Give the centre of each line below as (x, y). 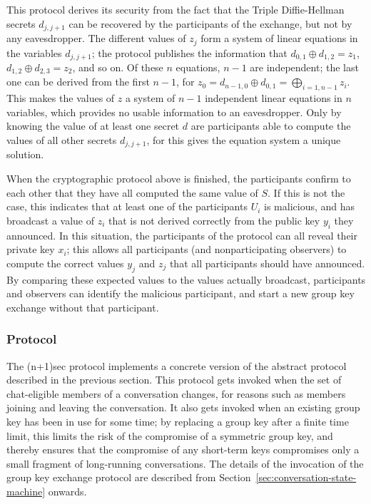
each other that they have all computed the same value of (132, 192)
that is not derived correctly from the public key (214, 220)
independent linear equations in (274, 98)
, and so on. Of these (118, 67)
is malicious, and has (310, 206)
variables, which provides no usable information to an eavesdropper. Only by (174, 112)
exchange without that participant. (83, 307)
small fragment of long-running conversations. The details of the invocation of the (185, 463)
